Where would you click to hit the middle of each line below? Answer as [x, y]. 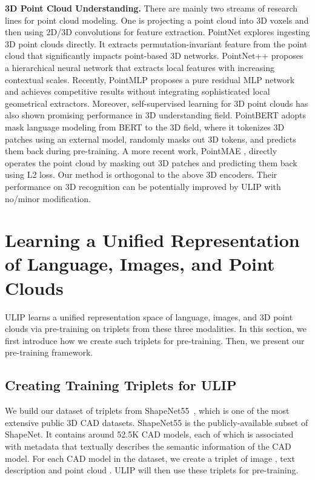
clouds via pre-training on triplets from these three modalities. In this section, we [156, 329]
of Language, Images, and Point [140, 264]
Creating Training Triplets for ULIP [121, 385]
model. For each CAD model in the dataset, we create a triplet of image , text [150, 458]
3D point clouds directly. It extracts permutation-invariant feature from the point [156, 43]
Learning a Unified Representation [152, 240]
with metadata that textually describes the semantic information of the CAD [148, 446]
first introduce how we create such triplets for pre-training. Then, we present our [155, 340]
